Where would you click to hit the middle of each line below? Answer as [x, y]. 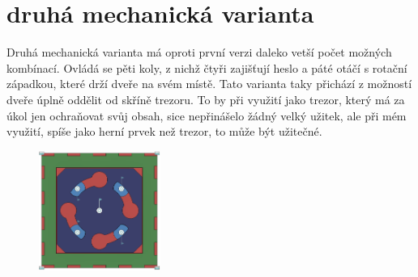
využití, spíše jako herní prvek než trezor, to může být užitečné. [164, 131]
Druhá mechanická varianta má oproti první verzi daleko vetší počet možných [199, 52]
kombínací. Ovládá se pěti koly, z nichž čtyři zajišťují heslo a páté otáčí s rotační [207, 67]
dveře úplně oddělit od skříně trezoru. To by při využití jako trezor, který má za [206, 99]
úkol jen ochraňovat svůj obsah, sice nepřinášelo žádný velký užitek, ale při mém [207, 115]
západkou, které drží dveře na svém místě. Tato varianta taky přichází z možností [209, 84]
